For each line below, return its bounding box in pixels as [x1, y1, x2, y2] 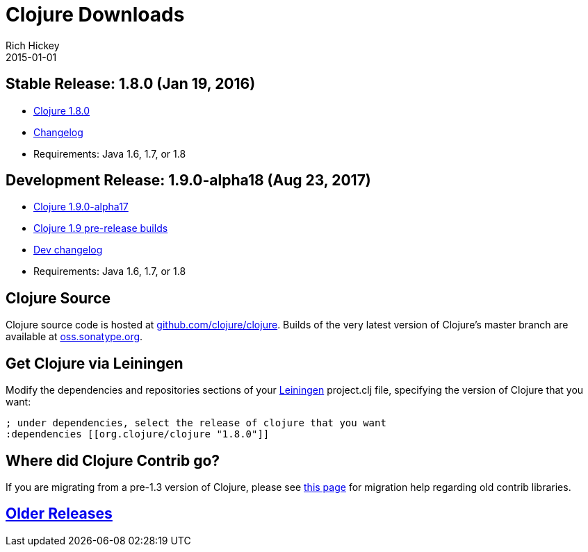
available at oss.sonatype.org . [6, 331, 143, 343]
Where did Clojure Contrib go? [6, 451, 220, 469]
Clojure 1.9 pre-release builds [33, 222, 168, 235]
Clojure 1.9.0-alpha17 [33, 201, 129, 213]
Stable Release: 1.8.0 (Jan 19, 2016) [6, 75, 256, 93]
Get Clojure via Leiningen [6, 354, 183, 372]
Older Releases [6, 505, 113, 523]
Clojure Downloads [6, 3, 185, 26]
